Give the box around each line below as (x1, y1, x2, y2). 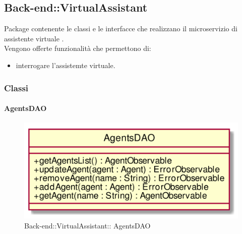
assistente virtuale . (4, 33, 64, 43)
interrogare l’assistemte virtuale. (16, 60, 115, 70)
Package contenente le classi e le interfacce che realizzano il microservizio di (4, 23, 237, 34)
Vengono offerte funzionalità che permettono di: (4, 43, 151, 53)
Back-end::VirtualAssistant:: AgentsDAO (24, 220, 151, 231)
